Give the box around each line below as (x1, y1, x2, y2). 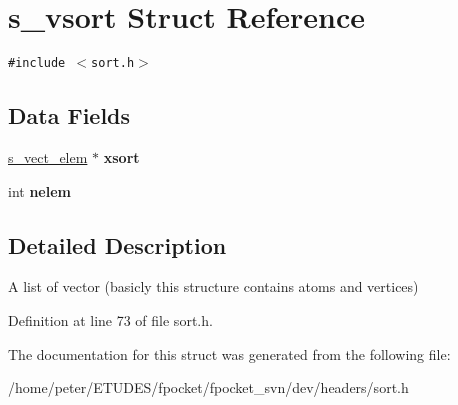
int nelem (8, 180, 71, 201)
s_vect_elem (8, 146, 88, 167)
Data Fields (8, 100, 131, 131)
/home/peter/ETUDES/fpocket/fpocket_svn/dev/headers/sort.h (8, 377, 409, 398)
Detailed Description (8, 229, 227, 260)
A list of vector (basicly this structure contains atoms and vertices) (8, 276, 419, 297)
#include (8, 56, 66, 71)
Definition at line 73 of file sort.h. (8, 309, 213, 330)
